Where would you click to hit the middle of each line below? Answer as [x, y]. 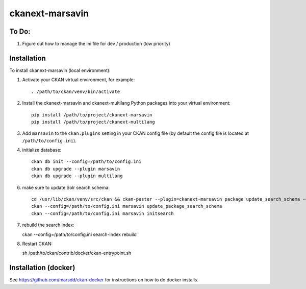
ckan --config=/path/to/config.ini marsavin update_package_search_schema [127, 206]
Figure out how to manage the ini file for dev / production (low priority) [96, 44]
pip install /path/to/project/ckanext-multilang [93, 122]
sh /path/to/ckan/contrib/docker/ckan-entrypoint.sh [77, 253]
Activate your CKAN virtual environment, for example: [79, 80]
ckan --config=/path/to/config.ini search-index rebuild [80, 234]
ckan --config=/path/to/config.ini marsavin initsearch [103, 213]
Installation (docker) [42, 268]
